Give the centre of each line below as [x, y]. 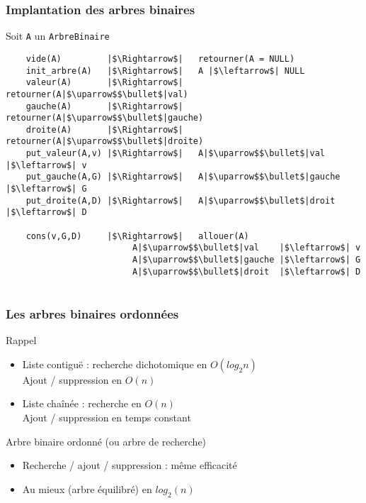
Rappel [21, 340]
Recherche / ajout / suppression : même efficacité [130, 465]
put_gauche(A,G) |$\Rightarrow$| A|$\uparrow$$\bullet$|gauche [183, 177]
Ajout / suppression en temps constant [107, 417]
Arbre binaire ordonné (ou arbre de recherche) [106, 441]
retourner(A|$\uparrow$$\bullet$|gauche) [105, 118]
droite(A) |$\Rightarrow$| [104, 129]
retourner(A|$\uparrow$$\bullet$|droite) [105, 142]
